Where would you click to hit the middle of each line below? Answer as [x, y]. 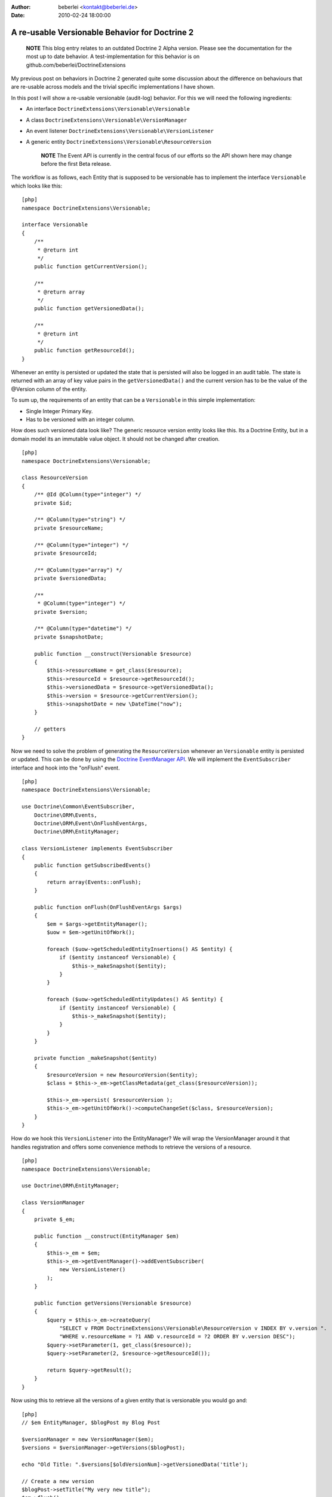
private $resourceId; [66, 553]
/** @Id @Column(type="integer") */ [87, 495]
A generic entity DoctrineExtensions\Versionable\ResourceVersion [119, 142]
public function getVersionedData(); [89, 309]
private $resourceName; [69, 528]
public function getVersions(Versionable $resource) [113, 1303]
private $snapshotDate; [69, 637]
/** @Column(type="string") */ [80, 520]
